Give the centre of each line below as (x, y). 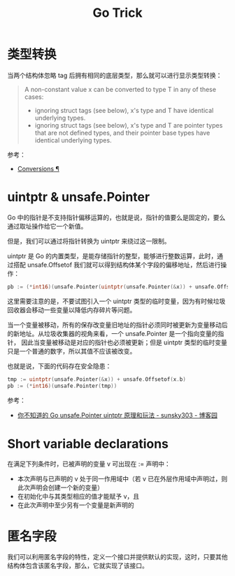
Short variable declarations (88, 444)
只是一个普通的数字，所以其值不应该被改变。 (72, 351)
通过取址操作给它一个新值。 (47, 226)
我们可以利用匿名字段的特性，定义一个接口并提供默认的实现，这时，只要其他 (117, 557)
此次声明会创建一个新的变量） (60, 488)
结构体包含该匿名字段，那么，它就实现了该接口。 (78, 565)
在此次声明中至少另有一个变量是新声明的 (76, 505)
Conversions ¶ (38, 168)
